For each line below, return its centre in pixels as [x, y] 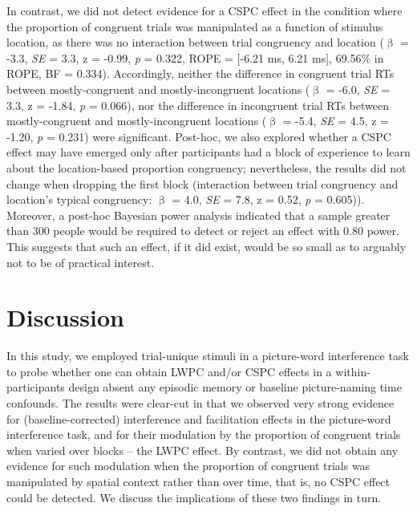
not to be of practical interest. [81, 262]
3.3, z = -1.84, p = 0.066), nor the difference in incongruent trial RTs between [198, 105]
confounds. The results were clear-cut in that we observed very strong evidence [200, 403]
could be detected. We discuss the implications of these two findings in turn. [194, 497]
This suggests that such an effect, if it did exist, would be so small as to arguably [206, 246]
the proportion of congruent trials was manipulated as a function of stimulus [195, 26]
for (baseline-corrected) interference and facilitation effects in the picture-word [199, 418]
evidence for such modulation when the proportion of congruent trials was [188, 466]
